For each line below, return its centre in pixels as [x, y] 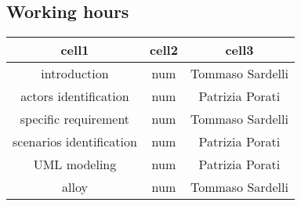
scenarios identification [75, 142]
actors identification [75, 96]
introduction [75, 74]
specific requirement [75, 119]
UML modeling [75, 164]
